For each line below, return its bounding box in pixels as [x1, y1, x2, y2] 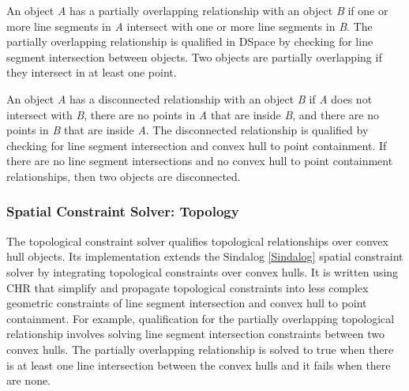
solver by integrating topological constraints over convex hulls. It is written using [6, 263, 399, 280]
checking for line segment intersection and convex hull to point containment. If [6, 137, 387, 153]
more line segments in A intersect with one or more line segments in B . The [6, 17, 373, 34]
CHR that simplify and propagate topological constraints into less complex [6, 279, 369, 295]
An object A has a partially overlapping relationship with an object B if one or [6, 2, 388, 18]
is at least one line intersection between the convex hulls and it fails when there [6, 356, 391, 373]
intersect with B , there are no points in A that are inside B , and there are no [6, 106, 379, 122]
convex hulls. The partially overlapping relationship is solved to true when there [6, 340, 394, 357]
